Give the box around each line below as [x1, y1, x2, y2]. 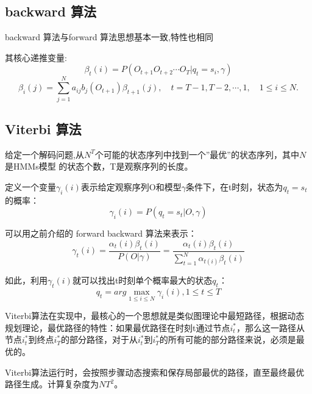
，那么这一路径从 [236, 321, 305, 334]
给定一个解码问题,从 [5, 148, 84, 160]
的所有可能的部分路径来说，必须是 [159, 333, 296, 346]
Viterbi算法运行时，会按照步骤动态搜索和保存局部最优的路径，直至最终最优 [5, 365, 305, 378]
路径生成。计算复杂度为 [5, 378, 99, 390]
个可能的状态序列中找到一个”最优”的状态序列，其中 [94, 148, 299, 160]
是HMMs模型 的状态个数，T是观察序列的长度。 [5, 160, 193, 173]
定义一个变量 [5, 180, 56, 193]
